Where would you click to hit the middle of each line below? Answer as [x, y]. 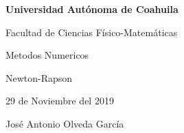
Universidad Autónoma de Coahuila [92, 9]
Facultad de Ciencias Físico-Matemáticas [92, 32]
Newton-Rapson [39, 77]
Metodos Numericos [47, 55]
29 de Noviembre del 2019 [60, 101]
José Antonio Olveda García [65, 123]
